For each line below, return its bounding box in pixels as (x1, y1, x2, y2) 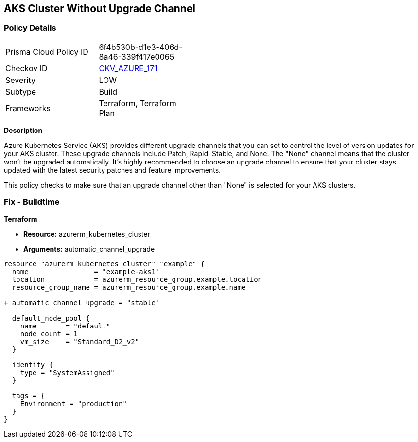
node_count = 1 (20, 329, 78, 338)
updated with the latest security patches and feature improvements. (4, 165, 221, 174)
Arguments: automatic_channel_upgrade (23, 245, 155, 253)
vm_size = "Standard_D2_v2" (20, 337, 139, 345)
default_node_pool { (12, 314, 90, 322)
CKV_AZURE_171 (99, 63, 157, 73)
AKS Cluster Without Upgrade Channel (4, 2, 195, 15)
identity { (12, 360, 53, 369)
